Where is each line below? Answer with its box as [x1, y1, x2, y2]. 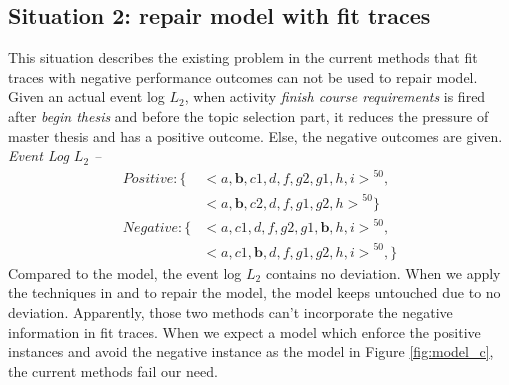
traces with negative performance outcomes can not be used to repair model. [8, 66, 478, 87]
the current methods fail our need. [8, 360, 218, 381]
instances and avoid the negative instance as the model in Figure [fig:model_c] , [8, 341, 494, 362]
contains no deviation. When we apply [265, 262, 501, 283]
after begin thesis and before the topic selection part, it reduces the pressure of [8, 105, 489, 126]
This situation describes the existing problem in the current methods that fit [8, 47, 478, 68]
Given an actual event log [8, 86, 165, 107]
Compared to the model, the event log [8, 262, 242, 283]
